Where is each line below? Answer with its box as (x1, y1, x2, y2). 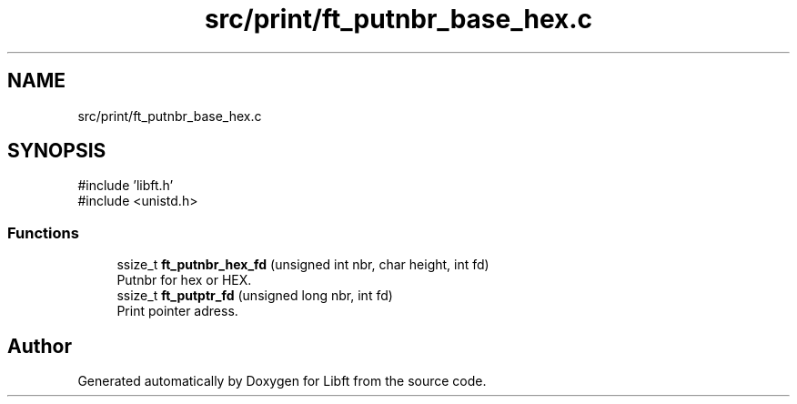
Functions (7, 223, 79, 242)
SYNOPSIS (7, 139, 106, 163)
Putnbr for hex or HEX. (116, 272, 252, 288)
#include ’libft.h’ (77, 177, 174, 194)
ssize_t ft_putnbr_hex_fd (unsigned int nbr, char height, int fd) (116, 257, 489, 273)
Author (7, 334, 72, 358)
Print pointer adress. (116, 303, 238, 319)
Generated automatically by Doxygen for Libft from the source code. (77, 373, 487, 389)
